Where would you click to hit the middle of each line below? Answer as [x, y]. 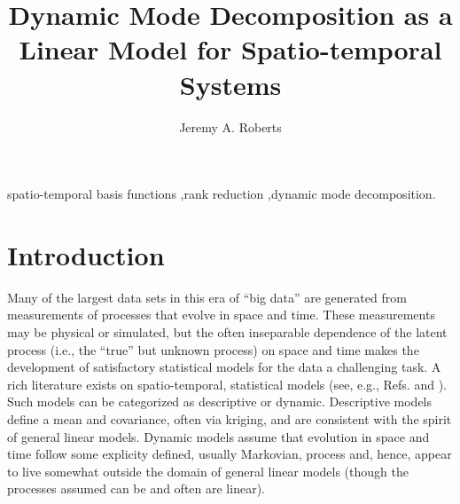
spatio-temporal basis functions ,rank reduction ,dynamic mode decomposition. [222, 194]
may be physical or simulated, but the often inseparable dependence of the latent [227, 332]
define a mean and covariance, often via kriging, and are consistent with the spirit [230, 418]
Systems [230, 84]
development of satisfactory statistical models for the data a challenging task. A [224, 367]
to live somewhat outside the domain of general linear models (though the [208, 471]
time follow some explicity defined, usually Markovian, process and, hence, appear [230, 454]
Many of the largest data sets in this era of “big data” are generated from [207, 297]
